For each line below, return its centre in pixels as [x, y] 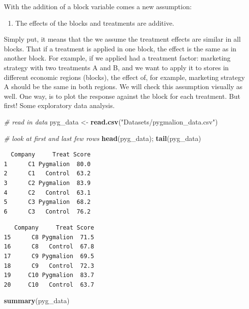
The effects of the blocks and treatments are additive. [95, 23]
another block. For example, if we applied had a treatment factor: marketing [117, 58]
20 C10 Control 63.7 [49, 285]
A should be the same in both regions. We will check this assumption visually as [123, 86]
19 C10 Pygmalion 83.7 [49, 275]
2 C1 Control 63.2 [47, 174]
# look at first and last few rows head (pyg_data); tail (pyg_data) [102, 138]
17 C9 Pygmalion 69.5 [49, 256]
